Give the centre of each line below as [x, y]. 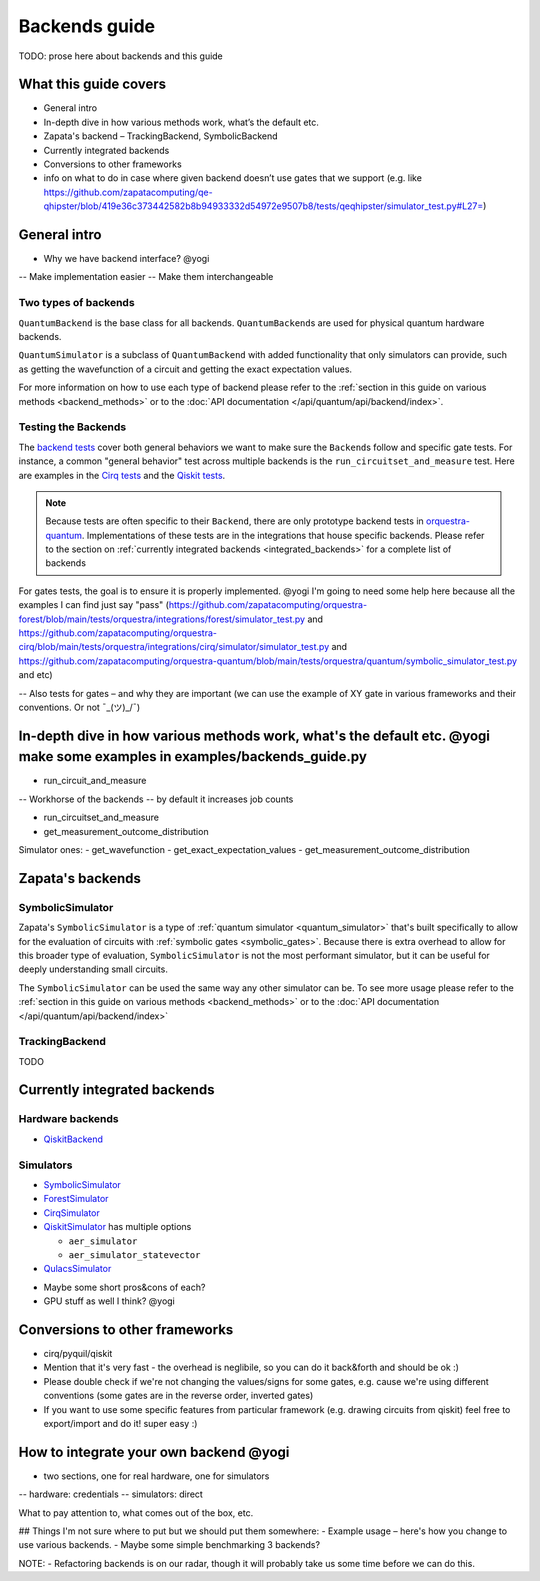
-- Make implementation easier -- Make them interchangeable [146, 277]
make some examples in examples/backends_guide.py [192, 756]
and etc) [36, 675]
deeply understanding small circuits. [93, 969]
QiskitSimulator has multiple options [117, 1227]
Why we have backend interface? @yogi [126, 259]
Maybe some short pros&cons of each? [124, 1287]
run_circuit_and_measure [95, 781]
